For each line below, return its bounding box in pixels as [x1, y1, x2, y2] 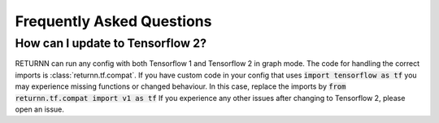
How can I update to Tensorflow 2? [15, 36, 207, 51]
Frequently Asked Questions [15, 12, 212, 30]
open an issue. [15, 104, 65, 114]
